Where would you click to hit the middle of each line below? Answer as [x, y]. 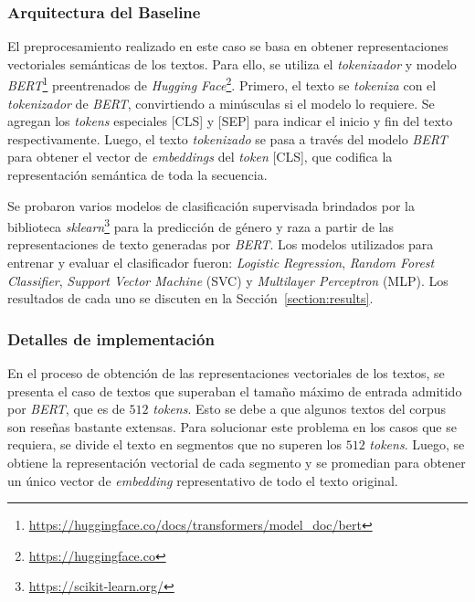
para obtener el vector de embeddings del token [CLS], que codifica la [200, 157]
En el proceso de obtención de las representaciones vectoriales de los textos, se [226, 373]
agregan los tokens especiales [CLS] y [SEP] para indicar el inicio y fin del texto [230, 121]
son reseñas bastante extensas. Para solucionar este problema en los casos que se [232, 426]
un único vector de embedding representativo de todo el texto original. [203, 480]
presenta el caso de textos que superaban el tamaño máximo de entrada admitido [235, 391]
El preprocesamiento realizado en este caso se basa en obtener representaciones [228, 46]
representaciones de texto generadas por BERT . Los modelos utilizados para [221, 244]
